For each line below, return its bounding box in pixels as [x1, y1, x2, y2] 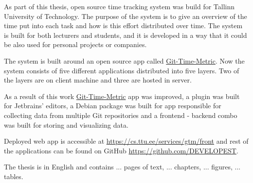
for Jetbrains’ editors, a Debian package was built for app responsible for [4, 100, 221, 111]
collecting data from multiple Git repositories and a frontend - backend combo [4, 110, 237, 120]
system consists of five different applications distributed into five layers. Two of [4, 65, 239, 75]
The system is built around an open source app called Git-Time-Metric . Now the [4, 55, 245, 66]
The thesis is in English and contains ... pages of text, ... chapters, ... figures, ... [4, 162, 241, 172]
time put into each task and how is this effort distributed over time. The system [4, 20, 243, 31]
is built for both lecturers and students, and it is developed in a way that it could [4, 30, 247, 40]
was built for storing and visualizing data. [4, 119, 128, 130]
